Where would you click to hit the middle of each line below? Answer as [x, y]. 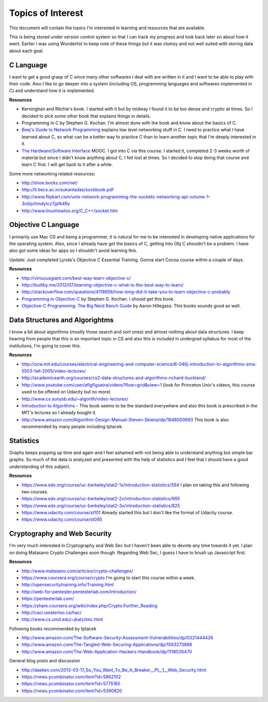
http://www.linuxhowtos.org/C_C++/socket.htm [70, 211]
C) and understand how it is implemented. [52, 91]
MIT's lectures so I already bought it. [59, 413]
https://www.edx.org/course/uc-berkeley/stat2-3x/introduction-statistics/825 [101, 506]
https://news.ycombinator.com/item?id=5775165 [71, 684]
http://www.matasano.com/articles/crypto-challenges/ [77, 571]
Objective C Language [44, 225]
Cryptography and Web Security [60, 534]
